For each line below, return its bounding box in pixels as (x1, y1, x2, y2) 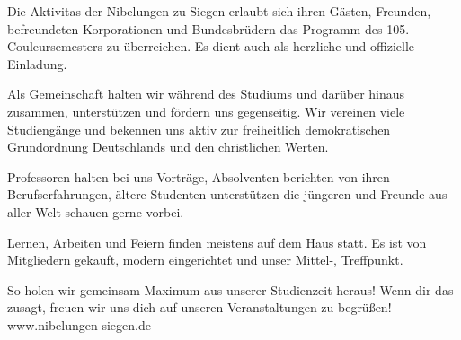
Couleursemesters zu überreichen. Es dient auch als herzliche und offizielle (7, 37, 415, 56)
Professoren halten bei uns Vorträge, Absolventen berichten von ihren (7, 167, 390, 186)
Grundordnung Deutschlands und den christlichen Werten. (7, 137, 329, 156)
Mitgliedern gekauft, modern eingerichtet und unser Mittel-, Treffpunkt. (7, 250, 403, 269)
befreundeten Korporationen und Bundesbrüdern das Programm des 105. (7, 19, 410, 38)
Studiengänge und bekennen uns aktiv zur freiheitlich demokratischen (7, 119, 391, 138)
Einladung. (7, 54, 67, 73)
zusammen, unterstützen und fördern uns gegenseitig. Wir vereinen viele (7, 101, 405, 120)
